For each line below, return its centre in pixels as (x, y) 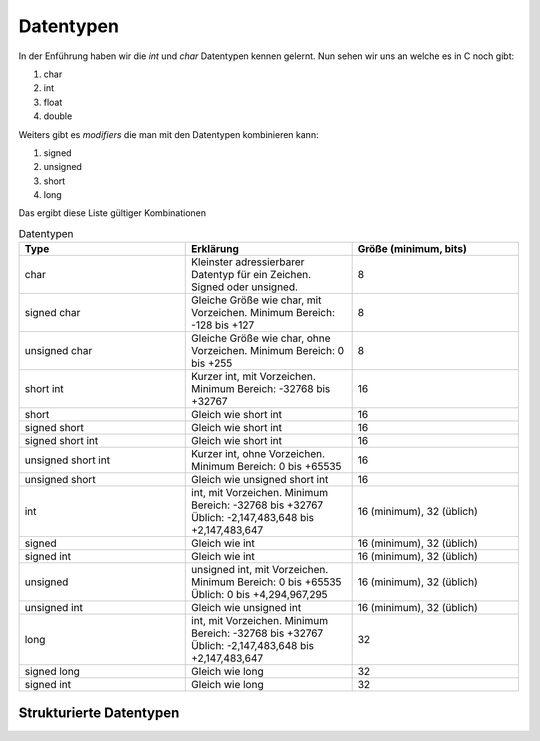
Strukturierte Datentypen (99, 712)
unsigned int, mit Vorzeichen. (260, 570)
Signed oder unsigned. (245, 287)
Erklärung (215, 249)
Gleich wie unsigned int (246, 608)
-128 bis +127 (223, 325)
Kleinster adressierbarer (248, 262)
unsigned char (58, 351)
